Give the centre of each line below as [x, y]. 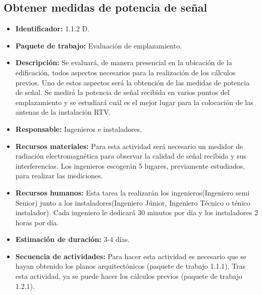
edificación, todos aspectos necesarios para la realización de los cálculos [125, 72]
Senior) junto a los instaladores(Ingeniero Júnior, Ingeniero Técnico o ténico [133, 202]
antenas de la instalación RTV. [63, 112]
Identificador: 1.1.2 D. [53, 29]
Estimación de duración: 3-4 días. [72, 239]
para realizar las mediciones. [59, 176]
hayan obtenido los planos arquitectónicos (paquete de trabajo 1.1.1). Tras [130, 266]
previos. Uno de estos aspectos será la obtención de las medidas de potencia [133, 82]
